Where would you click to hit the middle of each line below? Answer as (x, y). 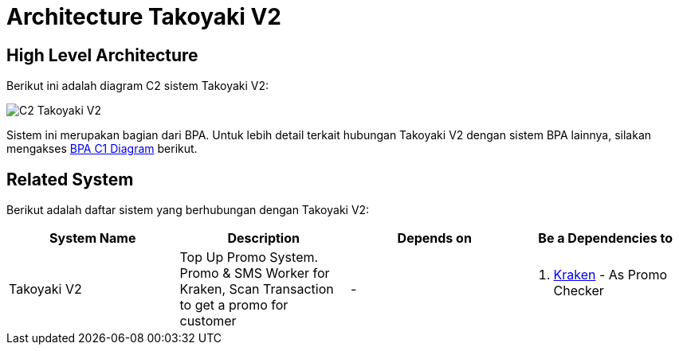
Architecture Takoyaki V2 (144, 17)
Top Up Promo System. (249, 257)
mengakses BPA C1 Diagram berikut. (102, 149)
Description (263, 238)
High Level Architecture (102, 55)
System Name (93, 238)
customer (208, 321)
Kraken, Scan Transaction (257, 289)
